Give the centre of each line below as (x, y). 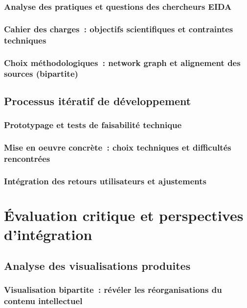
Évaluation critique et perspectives (124, 215)
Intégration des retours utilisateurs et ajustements (105, 181)
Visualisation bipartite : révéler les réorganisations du (113, 289)
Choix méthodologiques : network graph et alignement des (122, 62)
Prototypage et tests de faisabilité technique (93, 125)
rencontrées (27, 158)
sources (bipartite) (41, 74)
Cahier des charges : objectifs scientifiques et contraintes (119, 29)
